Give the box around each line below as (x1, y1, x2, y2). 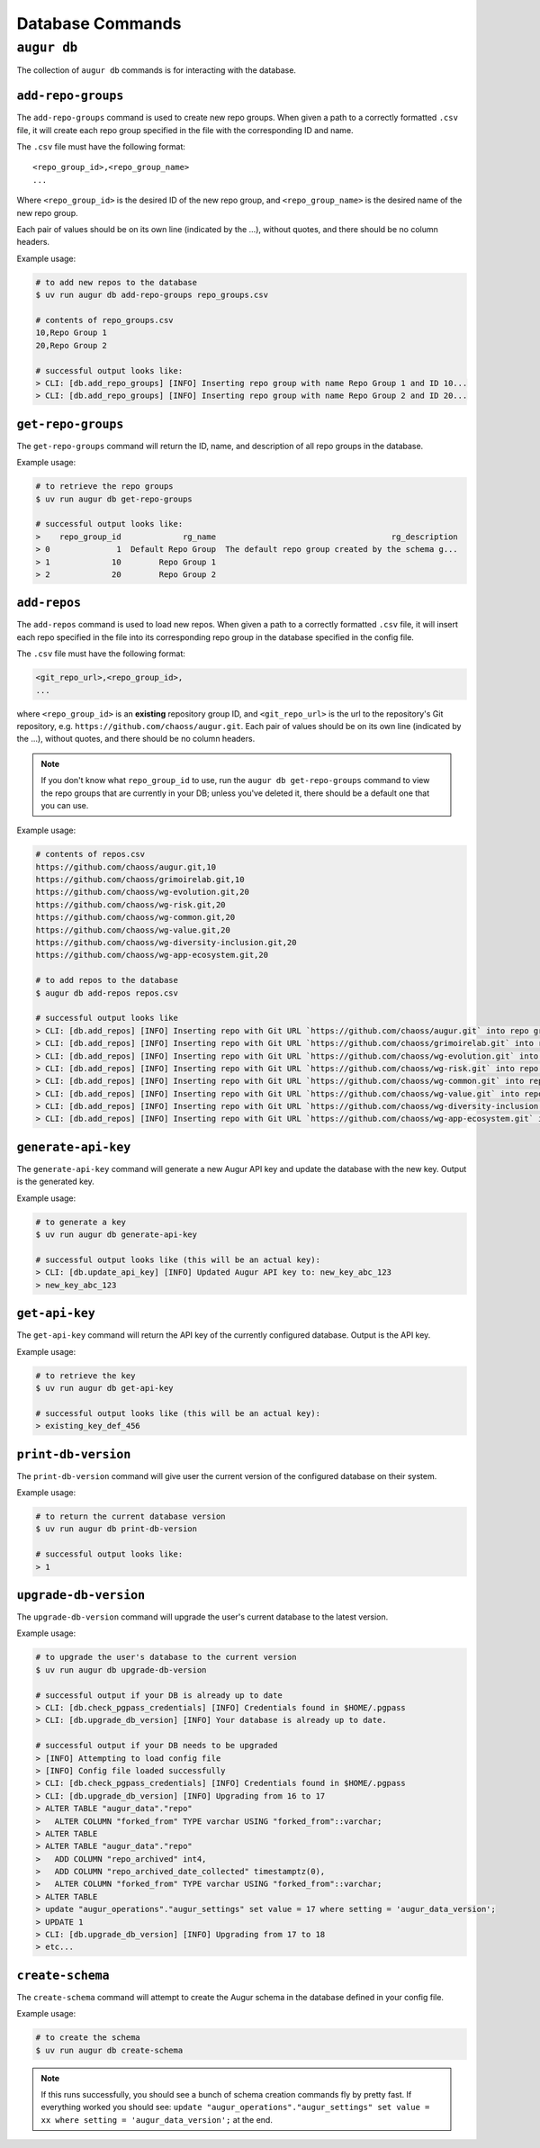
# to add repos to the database (35, 975, 179, 986)
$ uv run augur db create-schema (35, 2044, 184, 2055)
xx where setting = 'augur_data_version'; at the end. (40, 2114, 274, 2125)
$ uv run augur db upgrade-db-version (35, 1665, 207, 1674)
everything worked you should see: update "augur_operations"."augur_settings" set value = (40, 2102, 430, 2113)
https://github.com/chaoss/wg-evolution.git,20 (35, 887, 249, 898)
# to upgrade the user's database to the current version (35, 1652, 297, 1663)
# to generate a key (35, 1216, 126, 1227)
